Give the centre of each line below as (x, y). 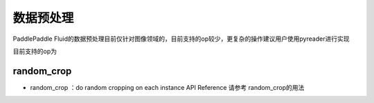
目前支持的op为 (35, 51)
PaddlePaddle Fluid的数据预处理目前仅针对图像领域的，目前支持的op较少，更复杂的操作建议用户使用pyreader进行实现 (181, 39)
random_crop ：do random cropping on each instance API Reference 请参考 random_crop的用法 (167, 87)
